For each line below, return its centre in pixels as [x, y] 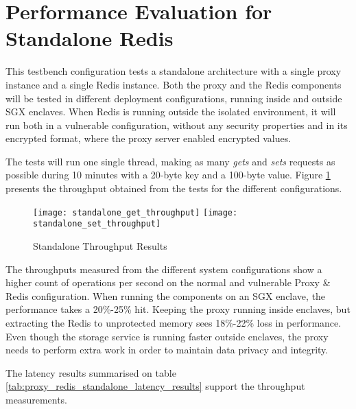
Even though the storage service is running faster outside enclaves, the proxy [167, 336]
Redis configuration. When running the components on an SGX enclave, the [166, 295]
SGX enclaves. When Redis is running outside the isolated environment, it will [171, 112]
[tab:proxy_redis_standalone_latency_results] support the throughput [155, 386]
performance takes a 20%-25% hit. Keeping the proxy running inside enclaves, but [178, 309]
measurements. [37, 399]
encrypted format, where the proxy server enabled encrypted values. [149, 138]
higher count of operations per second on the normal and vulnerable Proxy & [168, 282]
